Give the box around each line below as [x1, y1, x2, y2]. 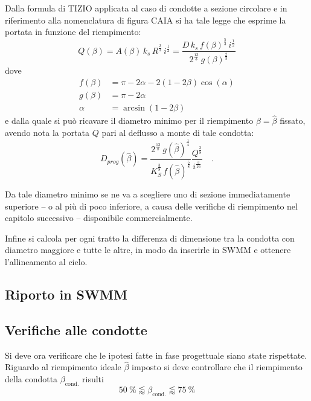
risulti [82, 373, 104, 385]
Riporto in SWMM [5, 285, 127, 304]
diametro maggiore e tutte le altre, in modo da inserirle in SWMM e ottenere [5, 243, 291, 256]
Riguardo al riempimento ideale [5, 361, 121, 373]
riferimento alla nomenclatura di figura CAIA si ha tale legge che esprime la [5, 13, 286, 26]
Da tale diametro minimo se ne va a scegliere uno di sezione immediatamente [5, 188, 290, 200]
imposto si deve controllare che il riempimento [132, 361, 303, 373]
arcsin [123, 104, 146, 113]
